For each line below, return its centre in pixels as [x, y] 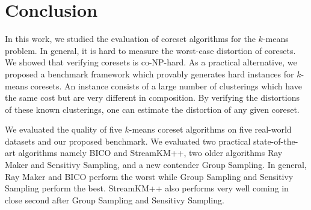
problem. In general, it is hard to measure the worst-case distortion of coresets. [150, 50]
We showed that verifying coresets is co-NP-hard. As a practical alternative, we [151, 62]
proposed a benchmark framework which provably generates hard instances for [149, 73]
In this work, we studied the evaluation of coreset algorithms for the [130, 39]
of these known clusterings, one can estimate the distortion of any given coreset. [152, 109]
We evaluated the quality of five [63, 129]
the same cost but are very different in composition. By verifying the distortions [152, 97]
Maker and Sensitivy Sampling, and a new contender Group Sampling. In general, [156, 165]
